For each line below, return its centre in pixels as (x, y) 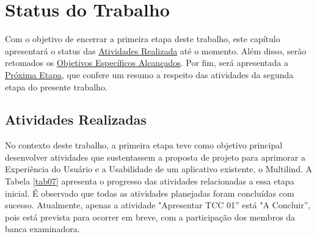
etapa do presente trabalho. (56, 86)
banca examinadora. (42, 229)
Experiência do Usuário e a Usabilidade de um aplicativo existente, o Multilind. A (158, 169)
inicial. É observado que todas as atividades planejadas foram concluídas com (150, 193)
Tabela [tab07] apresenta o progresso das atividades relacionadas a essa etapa (150, 181)
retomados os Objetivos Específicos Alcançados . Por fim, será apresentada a (147, 63)
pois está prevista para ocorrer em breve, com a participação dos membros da (150, 217)
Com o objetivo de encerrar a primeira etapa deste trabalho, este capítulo (143, 39)
